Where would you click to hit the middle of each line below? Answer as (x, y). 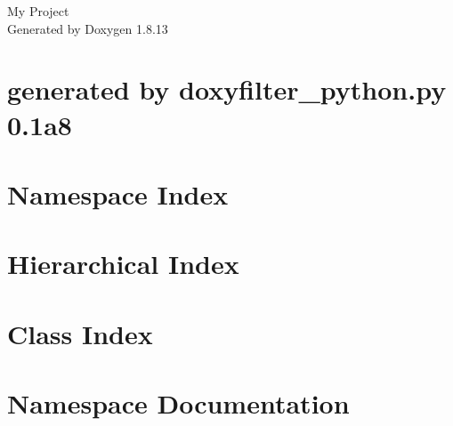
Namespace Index (118, 193)
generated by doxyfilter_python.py (227, 89)
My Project (38, 11)
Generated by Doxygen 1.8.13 (88, 28)
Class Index (80, 333)
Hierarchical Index (123, 264)
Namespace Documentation (178, 403)
